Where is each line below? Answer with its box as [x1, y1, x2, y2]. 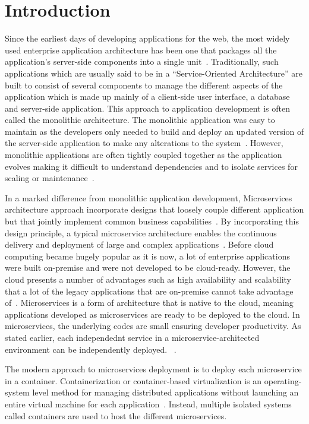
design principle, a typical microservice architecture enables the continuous [5, 226, 277, 239]
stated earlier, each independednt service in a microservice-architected [5, 331, 260, 343]
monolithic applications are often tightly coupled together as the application [5, 148, 282, 161]
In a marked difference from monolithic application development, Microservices [5, 191, 292, 204]
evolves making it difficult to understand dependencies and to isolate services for [5, 160, 298, 172]
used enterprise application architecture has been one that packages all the [5, 43, 277, 56]
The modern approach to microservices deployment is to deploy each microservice [5, 363, 302, 375]
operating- [264, 374, 302, 387]
